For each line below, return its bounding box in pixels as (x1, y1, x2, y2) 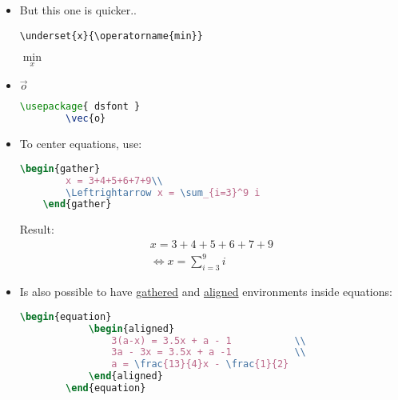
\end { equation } (66, 382, 146, 394)
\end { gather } (42, 198, 112, 210)
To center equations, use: (19, 135, 142, 152)
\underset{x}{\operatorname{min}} (19, 30, 203, 42)
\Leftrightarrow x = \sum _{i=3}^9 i (66, 186, 261, 198)
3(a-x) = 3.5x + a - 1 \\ (111, 334, 306, 346)
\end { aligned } (88, 370, 163, 382)
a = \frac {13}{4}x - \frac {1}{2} (111, 358, 289, 370)
